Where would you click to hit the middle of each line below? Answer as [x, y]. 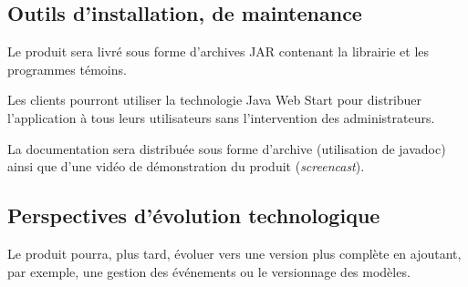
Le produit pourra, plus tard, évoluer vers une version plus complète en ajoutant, [234, 253]
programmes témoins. [67, 69]
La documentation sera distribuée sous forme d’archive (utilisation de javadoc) [227, 148]
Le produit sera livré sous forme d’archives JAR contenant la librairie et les [218, 51]
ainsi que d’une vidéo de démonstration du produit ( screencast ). [186, 166]
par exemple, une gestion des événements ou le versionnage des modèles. [209, 271]
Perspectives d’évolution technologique [194, 215]
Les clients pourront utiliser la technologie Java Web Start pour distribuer [215, 100]
